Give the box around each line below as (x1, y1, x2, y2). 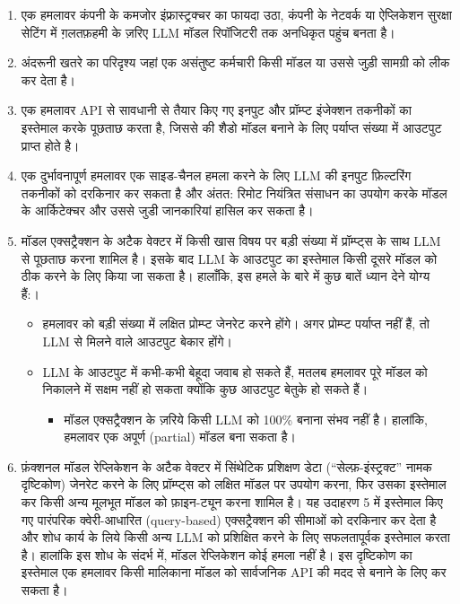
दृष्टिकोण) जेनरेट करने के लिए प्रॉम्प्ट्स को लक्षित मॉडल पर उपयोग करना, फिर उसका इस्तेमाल (21, 475, 447, 494)
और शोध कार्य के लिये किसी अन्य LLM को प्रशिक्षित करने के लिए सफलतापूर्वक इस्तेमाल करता (21, 528, 450, 547)
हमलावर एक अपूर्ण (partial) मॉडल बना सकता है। (64, 427, 296, 446)
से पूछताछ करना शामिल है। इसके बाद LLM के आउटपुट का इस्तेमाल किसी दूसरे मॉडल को (21, 249, 438, 267)
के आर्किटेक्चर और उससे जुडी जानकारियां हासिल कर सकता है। (21, 201, 314, 220)
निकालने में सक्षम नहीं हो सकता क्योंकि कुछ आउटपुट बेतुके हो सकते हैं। (42, 380, 369, 398)
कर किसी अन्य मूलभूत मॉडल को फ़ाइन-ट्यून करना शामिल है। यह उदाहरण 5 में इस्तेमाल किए (21, 493, 443, 512)
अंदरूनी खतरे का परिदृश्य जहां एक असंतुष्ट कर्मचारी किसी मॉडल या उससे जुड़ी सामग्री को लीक (21, 53, 450, 72)
